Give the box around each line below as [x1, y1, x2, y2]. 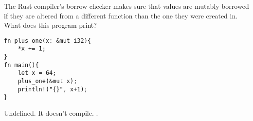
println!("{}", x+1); [18, 86, 88, 93]
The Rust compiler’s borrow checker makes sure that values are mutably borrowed [4, 1, 249, 11]
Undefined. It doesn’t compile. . [4, 108, 98, 118]
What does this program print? [4, 20, 97, 30]
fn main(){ [4, 61, 39, 69]
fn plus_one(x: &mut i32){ [4, 37, 91, 44]
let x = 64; [18, 69, 56, 77]
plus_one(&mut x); [18, 78, 77, 85]
